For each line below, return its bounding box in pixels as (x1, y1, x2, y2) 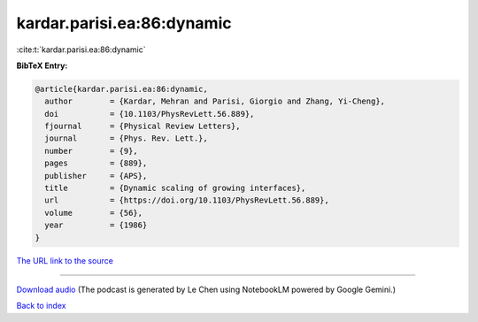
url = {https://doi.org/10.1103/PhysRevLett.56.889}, (44, 195, 329, 205)
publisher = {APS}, (44, 171, 148, 180)
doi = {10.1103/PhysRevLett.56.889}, (44, 109, 255, 119)
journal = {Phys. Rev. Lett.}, (44, 134, 208, 143)
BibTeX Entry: (16, 60, 68, 71)
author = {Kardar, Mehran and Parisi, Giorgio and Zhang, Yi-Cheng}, (44, 96, 385, 106)
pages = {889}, (44, 158, 148, 168)
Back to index (16, 301, 66, 311)
